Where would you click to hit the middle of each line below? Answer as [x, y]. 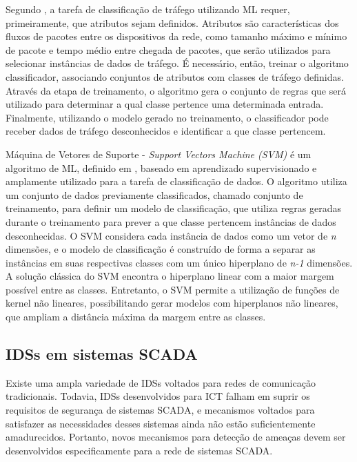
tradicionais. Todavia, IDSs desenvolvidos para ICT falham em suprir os [158, 396]
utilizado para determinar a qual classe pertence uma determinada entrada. [165, 104]
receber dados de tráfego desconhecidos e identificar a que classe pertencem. [166, 131]
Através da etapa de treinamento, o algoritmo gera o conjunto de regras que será [176, 90]
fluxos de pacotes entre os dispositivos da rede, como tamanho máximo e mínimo [176, 36]
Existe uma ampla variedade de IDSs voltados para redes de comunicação [161, 382]
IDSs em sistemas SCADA [102, 354]
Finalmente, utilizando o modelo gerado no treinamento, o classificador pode [167, 117]
